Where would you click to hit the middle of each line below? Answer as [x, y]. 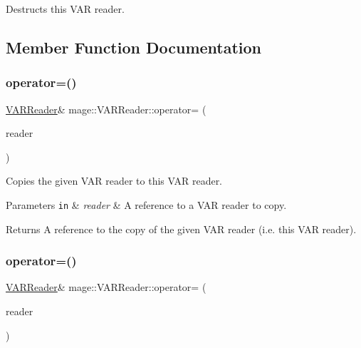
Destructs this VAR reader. [65, 9]
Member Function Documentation [134, 47]
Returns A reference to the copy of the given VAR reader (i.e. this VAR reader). [181, 229]
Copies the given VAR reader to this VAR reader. [114, 181]
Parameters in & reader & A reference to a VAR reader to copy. [146, 204]
